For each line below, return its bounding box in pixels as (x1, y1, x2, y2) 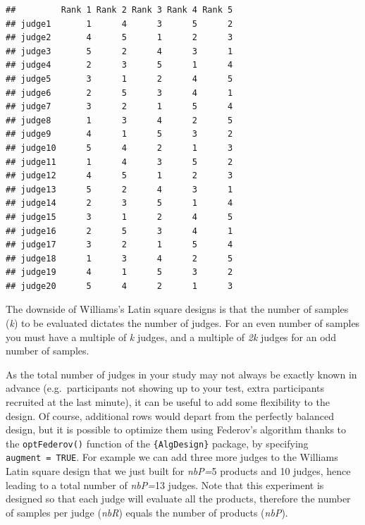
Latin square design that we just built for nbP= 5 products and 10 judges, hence (6, 464, 351, 478)
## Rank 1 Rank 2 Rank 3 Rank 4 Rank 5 (6, 5, 233, 15)
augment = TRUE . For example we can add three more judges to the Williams (6, 450, 338, 464)
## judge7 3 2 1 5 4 (6, 101, 233, 112)
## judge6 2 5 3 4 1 (6, 87, 233, 98)
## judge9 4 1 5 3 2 (6, 129, 233, 140)
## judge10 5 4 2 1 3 (6, 142, 233, 153)
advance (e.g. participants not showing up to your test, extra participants (6, 381, 324, 395)
